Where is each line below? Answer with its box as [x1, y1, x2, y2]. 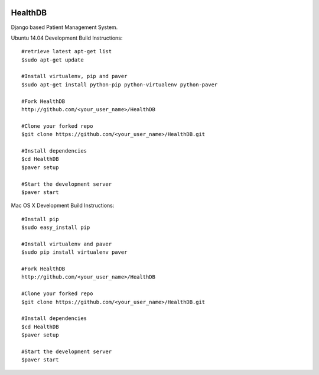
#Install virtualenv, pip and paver [21, 73, 128, 80]
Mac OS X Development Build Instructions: [11, 202, 115, 209]
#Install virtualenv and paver [21, 240, 112, 247]
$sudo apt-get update [21, 56, 84, 63]
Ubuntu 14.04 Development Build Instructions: [11, 34, 123, 41]
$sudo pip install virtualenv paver [21, 249, 128, 256]
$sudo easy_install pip [21, 224, 90, 231]
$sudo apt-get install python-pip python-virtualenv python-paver [21, 81, 218, 88]
